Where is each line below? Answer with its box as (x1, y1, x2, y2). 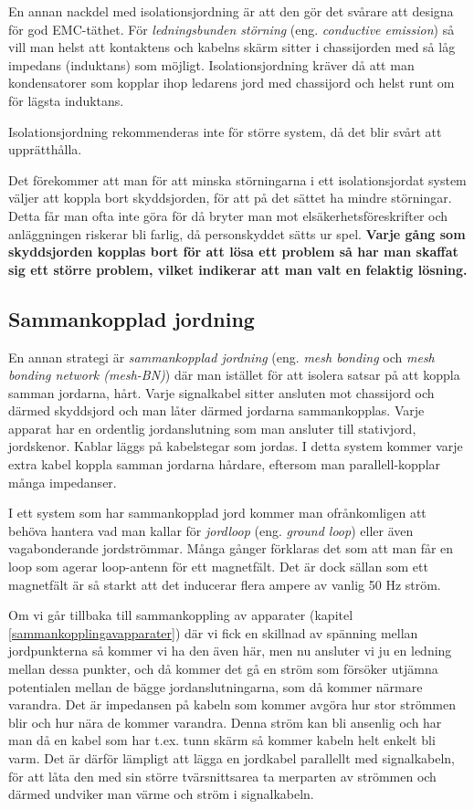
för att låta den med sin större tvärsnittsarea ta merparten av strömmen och (8, 766, 437, 785)
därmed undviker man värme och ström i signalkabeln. (8, 784, 314, 804)
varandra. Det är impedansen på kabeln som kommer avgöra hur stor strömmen (8, 695, 457, 714)
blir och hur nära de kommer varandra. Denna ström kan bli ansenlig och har (8, 712, 442, 731)
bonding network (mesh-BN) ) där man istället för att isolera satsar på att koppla (8, 365, 460, 384)
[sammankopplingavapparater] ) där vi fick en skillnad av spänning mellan (8, 623, 418, 642)
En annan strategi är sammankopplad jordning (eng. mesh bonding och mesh (8, 347, 435, 366)
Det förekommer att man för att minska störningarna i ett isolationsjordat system (8, 170, 467, 189)
